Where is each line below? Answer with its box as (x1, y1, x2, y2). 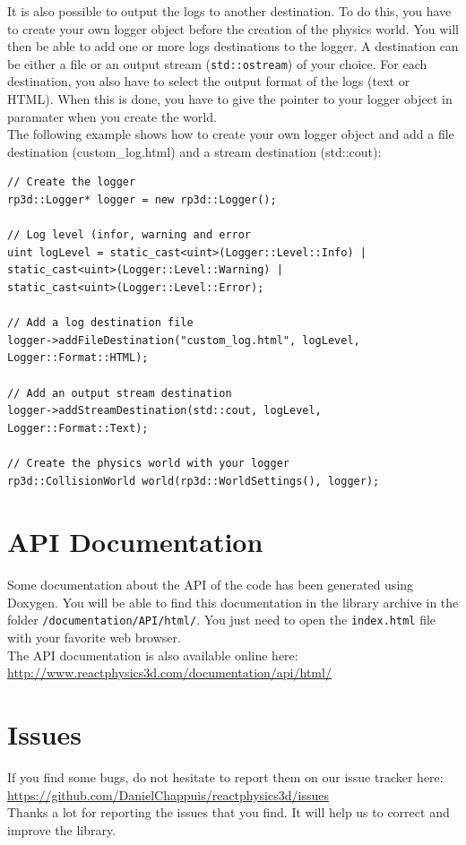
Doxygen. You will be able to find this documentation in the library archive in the (7, 592, 459, 611)
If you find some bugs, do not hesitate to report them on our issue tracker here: (7, 767, 444, 786)
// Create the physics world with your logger (7, 456, 289, 470)
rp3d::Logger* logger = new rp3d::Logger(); (7, 194, 277, 206)
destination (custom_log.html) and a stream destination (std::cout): (7, 142, 382, 160)
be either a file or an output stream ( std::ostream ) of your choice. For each (7, 54, 427, 73)
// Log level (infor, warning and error (7, 228, 252, 242)
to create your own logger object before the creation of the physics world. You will (7, 19, 459, 38)
